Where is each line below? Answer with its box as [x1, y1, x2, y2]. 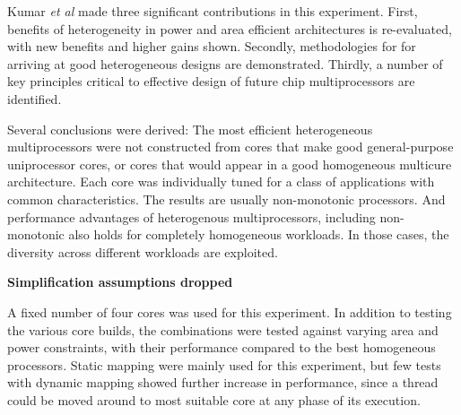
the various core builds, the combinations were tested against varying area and [7, 320, 439, 339]
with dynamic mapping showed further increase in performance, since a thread [7, 373, 439, 392]
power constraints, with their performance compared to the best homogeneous [7, 338, 436, 357]
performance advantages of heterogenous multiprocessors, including [7, 207, 376, 226]
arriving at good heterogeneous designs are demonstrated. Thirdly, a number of [7, 54, 443, 73]
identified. [7, 89, 62, 108]
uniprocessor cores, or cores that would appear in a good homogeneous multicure [7, 154, 452, 173]
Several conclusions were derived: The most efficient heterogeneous [7, 119, 373, 138]
